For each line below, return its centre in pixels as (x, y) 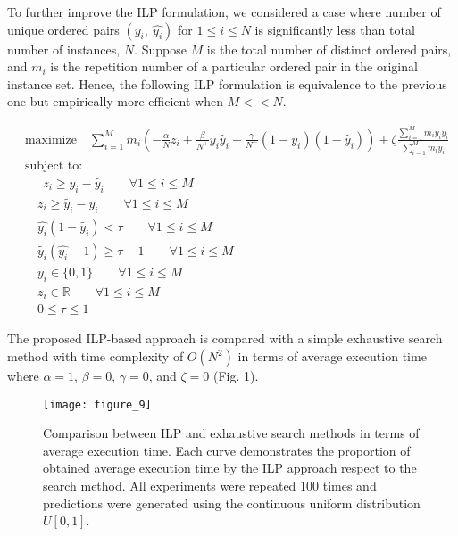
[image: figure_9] (97, 404)
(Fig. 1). (236, 375)
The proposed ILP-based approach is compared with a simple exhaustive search (225, 338)
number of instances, (64, 49)
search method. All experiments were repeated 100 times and (210, 486)
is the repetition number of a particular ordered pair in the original (234, 66)
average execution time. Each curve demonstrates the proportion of (227, 450)
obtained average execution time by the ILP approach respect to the (230, 468)
